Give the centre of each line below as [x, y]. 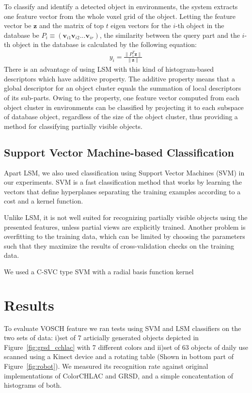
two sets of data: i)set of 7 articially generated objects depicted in [102, 338]
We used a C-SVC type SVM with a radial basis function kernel [99, 271]
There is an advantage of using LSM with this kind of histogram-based [109, 69]
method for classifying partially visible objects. [73, 126]
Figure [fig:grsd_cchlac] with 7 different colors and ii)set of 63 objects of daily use [126, 347]
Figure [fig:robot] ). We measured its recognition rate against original [106, 366]
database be [22, 35]
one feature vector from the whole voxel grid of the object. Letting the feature [120, 16]
